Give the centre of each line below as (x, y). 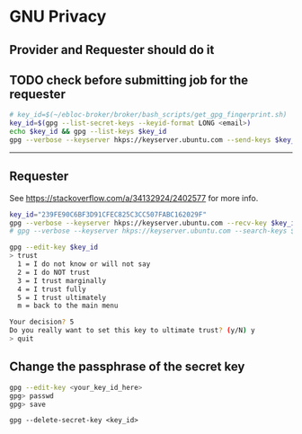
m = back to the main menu (68, 306)
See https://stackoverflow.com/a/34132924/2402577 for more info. (134, 198)
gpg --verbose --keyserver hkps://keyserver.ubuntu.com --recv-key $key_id (154, 223)
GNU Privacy (58, 17)
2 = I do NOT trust (54, 272)
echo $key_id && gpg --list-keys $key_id (88, 132)
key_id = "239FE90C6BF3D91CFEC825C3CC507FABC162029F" (108, 214)
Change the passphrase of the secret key (127, 367)
